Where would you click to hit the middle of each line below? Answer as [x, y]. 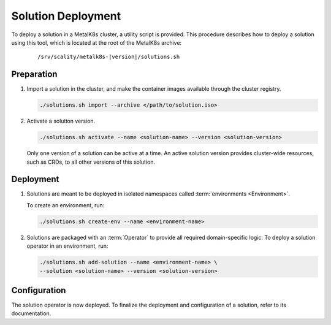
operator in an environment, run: [67, 246]
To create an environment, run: [66, 205]
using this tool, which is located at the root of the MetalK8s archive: [97, 42]
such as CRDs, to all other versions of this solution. [91, 162]
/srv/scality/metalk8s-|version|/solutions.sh [109, 57]
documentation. [31, 313]
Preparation [34, 75]
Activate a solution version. [61, 121]
